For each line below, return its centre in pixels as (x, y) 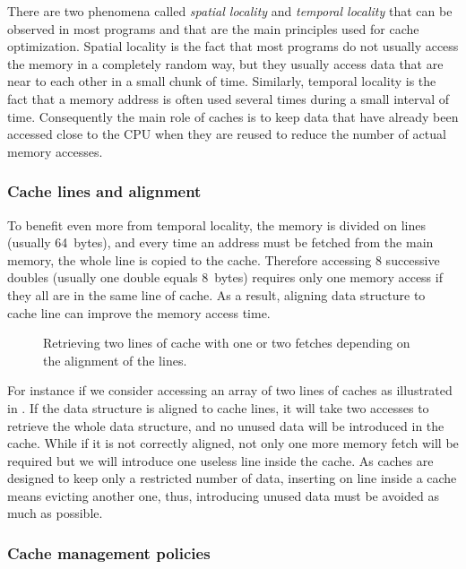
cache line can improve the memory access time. (139, 312)
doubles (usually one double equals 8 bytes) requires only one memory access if (225, 277)
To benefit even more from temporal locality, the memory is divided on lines (216, 224)
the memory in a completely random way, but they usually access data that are (225, 63)
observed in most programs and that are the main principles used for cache (213, 28)
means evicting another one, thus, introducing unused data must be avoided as (223, 495)
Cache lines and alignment (104, 191)
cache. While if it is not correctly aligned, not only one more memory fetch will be (233, 443)
